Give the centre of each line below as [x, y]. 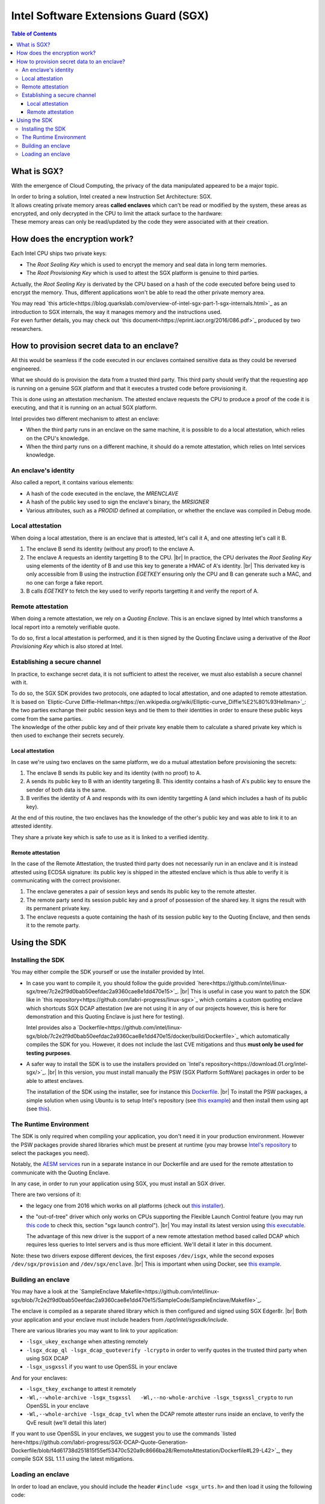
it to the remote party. [53, 925]
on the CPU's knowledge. [58, 438]
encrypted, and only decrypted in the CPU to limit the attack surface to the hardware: [117, 214]
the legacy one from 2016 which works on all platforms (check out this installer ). [125, 1206]
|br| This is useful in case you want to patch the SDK [245, 991]
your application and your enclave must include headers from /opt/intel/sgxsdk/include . [120, 1319]
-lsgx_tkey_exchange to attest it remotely [81, 1389]
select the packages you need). [50, 1153]
